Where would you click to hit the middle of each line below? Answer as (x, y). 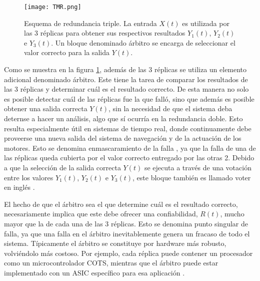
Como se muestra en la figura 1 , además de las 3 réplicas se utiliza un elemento (125, 69)
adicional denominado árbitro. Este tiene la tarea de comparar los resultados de (126, 79)
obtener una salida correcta (46, 108)
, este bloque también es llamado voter (192, 177)
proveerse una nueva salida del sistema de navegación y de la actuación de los (123, 138)
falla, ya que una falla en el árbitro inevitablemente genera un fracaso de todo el (127, 233)
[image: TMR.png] (53, 7)
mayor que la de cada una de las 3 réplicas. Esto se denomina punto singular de (126, 223)
